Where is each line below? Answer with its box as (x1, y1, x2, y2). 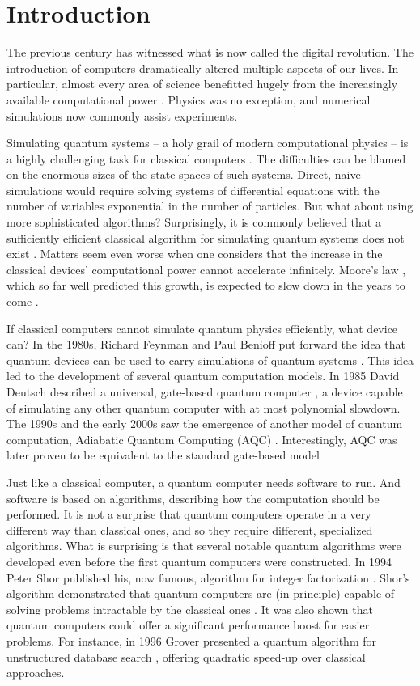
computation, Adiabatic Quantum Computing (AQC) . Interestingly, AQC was (6, 430, 397, 447)
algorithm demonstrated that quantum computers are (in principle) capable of (6, 585, 395, 602)
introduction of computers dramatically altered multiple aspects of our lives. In (6, 59, 399, 76)
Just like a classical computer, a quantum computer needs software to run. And (6, 473, 401, 490)
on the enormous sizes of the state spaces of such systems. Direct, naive (6, 166, 361, 183)
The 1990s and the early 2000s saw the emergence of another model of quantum (6, 415, 403, 432)
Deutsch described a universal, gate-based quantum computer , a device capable (6, 383, 403, 400)
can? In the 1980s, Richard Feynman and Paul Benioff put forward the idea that (6, 336, 405, 353)
